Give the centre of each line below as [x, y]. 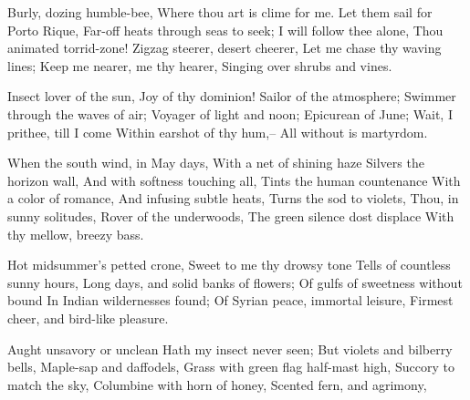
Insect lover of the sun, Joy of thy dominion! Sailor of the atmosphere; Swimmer [232, 96]
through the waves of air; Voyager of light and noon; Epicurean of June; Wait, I [230, 113]
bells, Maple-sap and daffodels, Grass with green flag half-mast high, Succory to [231, 367]
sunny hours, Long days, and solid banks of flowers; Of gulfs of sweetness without [235, 282]
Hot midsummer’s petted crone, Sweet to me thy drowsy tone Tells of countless [229, 265]
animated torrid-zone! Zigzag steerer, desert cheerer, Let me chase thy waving [225, 48]
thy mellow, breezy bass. [76, 234]
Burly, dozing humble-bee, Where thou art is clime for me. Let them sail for [220, 12]
